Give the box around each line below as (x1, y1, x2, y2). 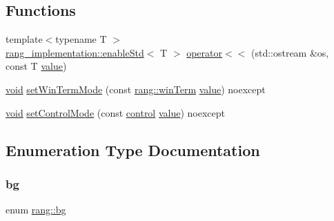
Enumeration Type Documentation (6, 139, 260, 160)
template (6, 32, 43, 46)
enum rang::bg (6, 202, 66, 217)
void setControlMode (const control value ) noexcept (6, 105, 225, 119)
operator (186, 45, 222, 59)
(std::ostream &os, (250, 45, 329, 59)
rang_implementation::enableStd (6, 45, 144, 59)
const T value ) (6, 59, 67, 73)
